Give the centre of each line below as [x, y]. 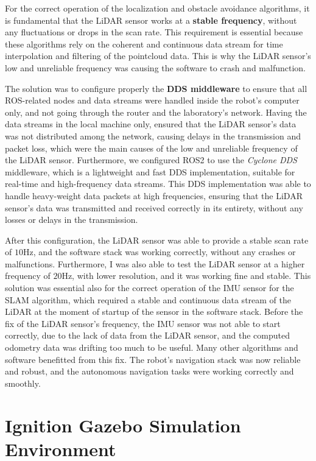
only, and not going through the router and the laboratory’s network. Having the [156, 112]
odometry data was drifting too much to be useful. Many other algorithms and [152, 347]
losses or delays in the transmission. [72, 220]
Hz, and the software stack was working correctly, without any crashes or [159, 252]
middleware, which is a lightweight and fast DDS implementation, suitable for [150, 171]
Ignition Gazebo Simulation [123, 425]
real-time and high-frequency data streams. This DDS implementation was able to [158, 184]
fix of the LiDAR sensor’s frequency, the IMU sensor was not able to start [143, 323]
